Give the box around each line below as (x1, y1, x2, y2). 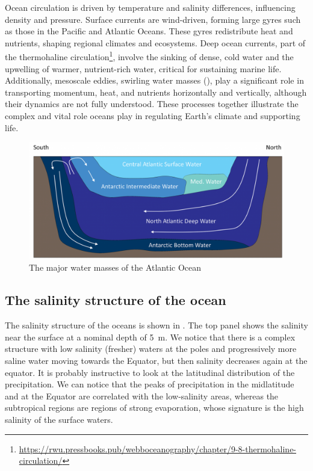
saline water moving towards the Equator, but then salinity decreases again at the (5, 354, 308, 366)
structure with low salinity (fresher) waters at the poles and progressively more (5, 342, 297, 355)
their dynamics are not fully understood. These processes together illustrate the (5, 97, 299, 110)
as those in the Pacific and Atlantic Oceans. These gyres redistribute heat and (5, 25, 293, 37)
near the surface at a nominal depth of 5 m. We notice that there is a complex (5, 330, 296, 343)
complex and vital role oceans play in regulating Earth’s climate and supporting (5, 109, 300, 122)
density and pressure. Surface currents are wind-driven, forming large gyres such (5, 13, 301, 25)
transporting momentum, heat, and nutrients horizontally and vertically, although (5, 85, 307, 98)
